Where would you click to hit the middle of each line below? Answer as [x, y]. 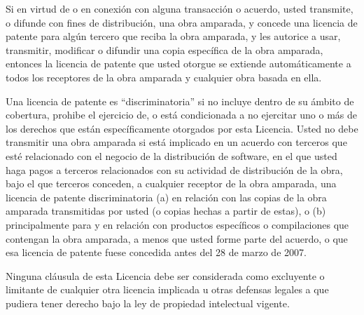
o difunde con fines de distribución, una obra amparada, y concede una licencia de [182, 22]
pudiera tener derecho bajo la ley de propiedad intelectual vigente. [148, 303]
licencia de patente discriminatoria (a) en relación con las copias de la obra [166, 197]
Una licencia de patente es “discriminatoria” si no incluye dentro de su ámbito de [180, 101]
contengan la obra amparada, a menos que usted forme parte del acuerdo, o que [177, 238]
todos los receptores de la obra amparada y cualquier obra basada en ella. [164, 77]
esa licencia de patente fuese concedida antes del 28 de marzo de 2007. [156, 252]
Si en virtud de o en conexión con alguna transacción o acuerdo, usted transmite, [180, 8]
